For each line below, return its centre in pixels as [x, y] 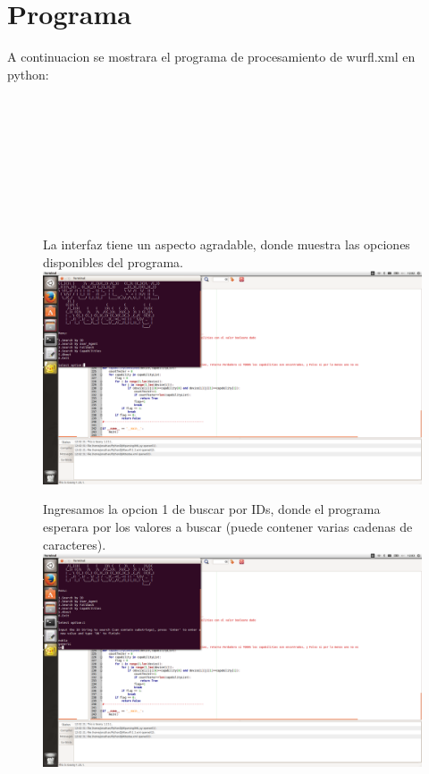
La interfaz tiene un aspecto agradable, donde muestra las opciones [227, 244]
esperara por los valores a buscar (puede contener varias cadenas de [228, 526]
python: [28, 74]
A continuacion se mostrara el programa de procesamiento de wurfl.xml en [211, 57]
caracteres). [75, 544]
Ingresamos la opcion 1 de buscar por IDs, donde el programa [212, 509]
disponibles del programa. [113, 261]
